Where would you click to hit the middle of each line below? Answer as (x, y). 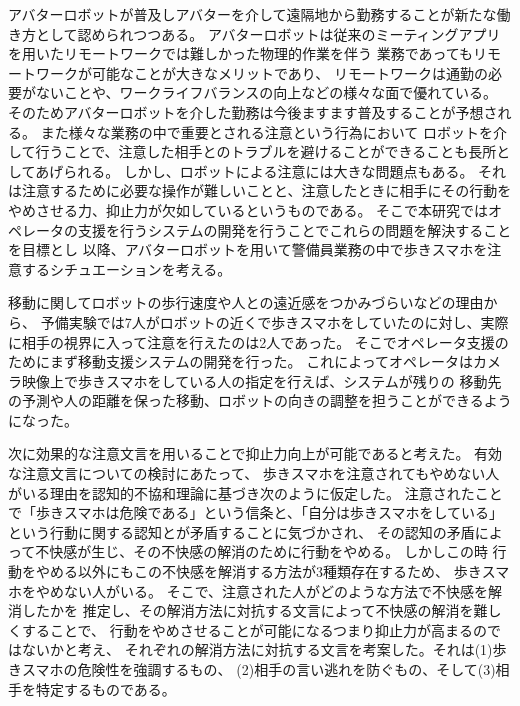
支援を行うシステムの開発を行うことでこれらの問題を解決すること (294, 229)
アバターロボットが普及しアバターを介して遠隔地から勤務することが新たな (252, 14)
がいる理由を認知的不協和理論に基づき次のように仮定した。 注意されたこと (255, 492)
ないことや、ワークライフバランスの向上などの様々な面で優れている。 (266, 92)
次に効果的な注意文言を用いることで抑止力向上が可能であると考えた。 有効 (255, 453)
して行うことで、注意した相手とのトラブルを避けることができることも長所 (252, 151)
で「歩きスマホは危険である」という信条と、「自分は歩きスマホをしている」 (256, 512)
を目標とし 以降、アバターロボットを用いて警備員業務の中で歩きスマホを (248, 249)
